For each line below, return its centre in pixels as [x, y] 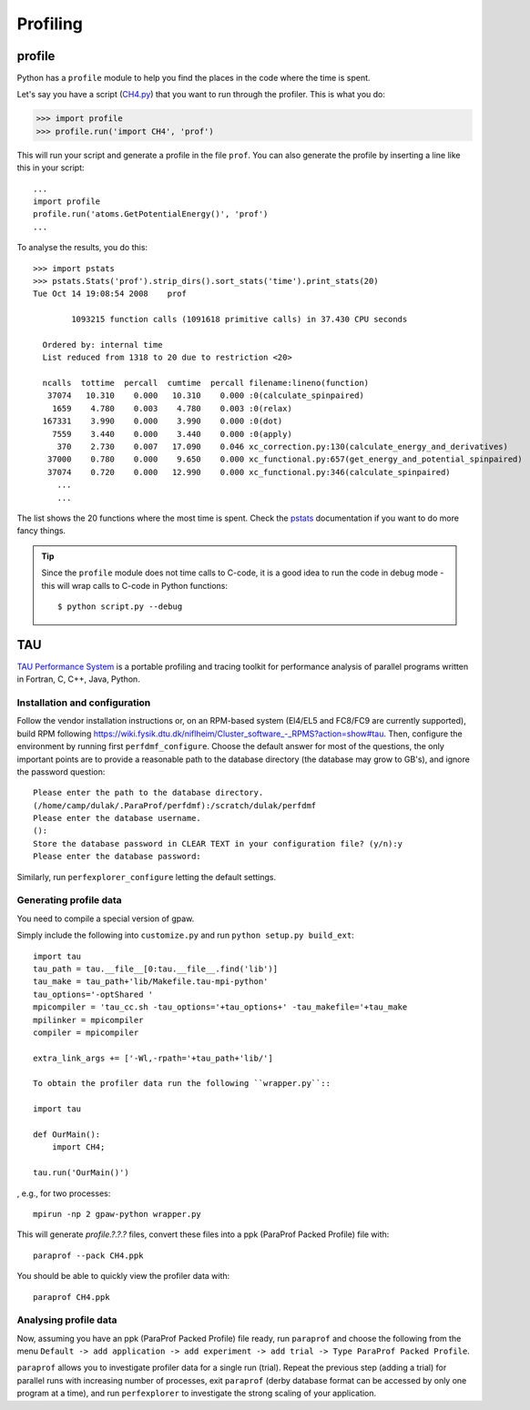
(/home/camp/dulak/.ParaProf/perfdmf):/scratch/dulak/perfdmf [175, 805]
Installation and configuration [84, 703]
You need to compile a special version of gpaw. [106, 918]
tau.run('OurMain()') [81, 1173]
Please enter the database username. [117, 818]
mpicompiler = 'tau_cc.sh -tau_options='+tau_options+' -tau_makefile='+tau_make [220, 1007]
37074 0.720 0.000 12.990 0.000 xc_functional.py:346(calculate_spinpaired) [249, 472]
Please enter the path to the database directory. [148, 793]
